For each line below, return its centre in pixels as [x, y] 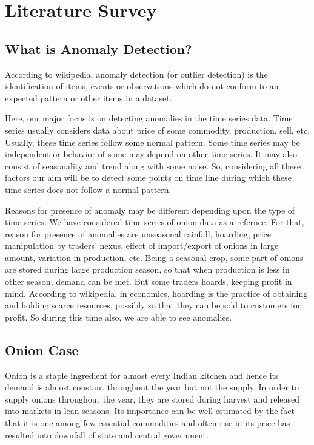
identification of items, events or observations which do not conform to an [142, 86]
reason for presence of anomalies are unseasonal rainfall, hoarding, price [138, 233]
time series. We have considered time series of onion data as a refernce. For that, [155, 222]
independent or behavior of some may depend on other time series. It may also [151, 154]
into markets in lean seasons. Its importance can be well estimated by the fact [150, 411]
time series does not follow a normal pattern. [88, 189]
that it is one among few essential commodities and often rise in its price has [148, 423]
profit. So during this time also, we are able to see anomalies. [119, 317]
